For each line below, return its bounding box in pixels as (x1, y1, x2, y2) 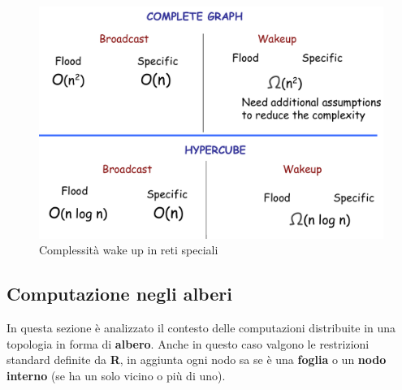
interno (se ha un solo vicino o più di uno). (6, 366, 226, 383)
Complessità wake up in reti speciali (39, 241, 218, 258)
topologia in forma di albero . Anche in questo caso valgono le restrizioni (6, 335, 370, 352)
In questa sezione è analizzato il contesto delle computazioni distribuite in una (6, 319, 396, 336)
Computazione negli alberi (6, 281, 232, 306)
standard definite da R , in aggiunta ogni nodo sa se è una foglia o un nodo (6, 351, 387, 368)
